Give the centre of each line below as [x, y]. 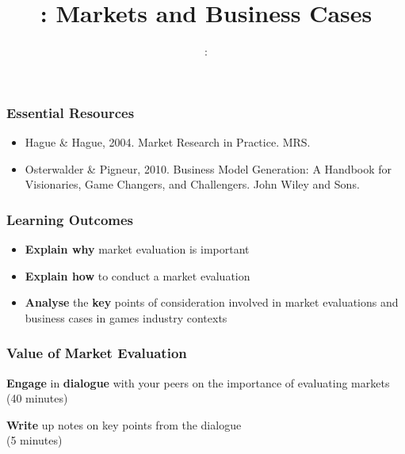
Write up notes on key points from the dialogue [124, 424]
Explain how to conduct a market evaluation [138, 275]
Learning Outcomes [70, 219]
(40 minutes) [37, 398]
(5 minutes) [34, 440]
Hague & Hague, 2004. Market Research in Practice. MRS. [168, 142]
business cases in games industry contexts [126, 317]
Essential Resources [71, 112]
